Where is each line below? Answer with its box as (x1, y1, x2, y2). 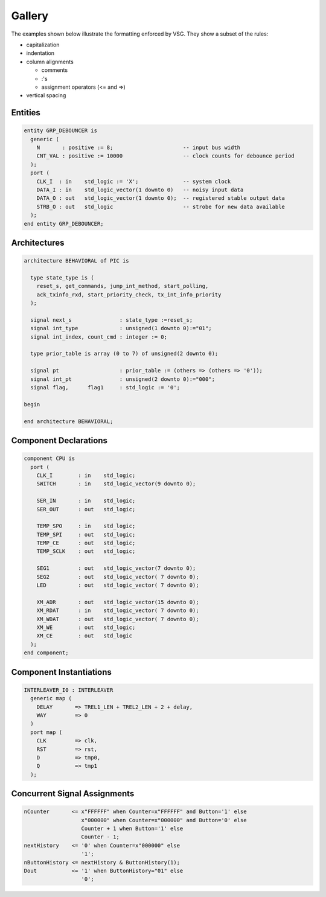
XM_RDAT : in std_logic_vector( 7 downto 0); (36, 607, 199, 614)
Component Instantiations (11, 667, 112, 677)
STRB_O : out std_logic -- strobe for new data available (36, 203, 285, 210)
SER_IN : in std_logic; (36, 497, 136, 504)
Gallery (11, 9, 48, 22)
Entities (11, 107, 40, 118)
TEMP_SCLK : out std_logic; (36, 548, 136, 555)
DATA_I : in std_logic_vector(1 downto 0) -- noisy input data (36, 187, 244, 193)
